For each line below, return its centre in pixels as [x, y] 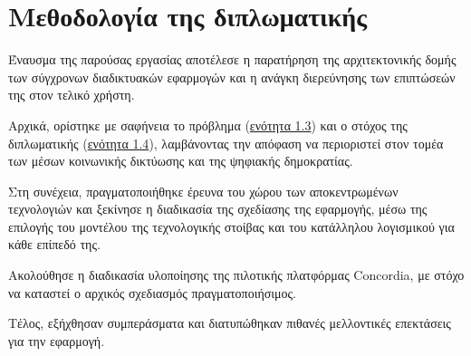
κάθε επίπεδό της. [54, 244]
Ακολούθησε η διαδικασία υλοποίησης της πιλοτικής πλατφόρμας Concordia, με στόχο [236, 275]
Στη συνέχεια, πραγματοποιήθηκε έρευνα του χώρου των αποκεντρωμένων [203, 191]
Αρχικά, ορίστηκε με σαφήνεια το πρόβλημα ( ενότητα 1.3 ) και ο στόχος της [208, 125]
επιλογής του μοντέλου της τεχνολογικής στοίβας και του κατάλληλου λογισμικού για [231, 226]
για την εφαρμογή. [57, 340]
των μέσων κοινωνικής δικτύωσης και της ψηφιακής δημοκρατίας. [181, 161]
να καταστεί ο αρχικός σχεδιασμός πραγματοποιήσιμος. [153, 292]
